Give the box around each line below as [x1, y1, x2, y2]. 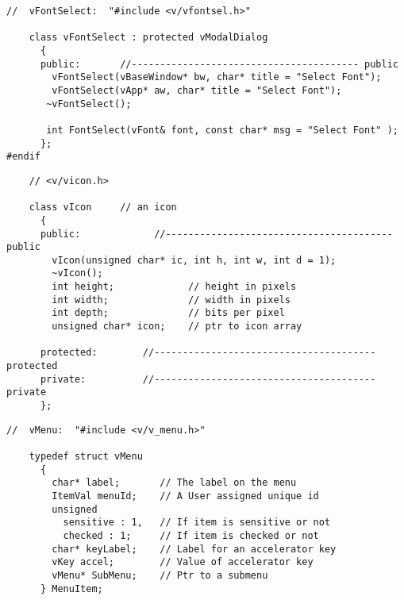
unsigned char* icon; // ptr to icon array [52, 321, 302, 333]
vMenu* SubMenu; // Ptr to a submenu [52, 569, 268, 581]
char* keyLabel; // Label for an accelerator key [52, 543, 337, 555]
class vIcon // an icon [29, 202, 177, 213]
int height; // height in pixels [52, 281, 297, 293]
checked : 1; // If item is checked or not [63, 529, 319, 541]
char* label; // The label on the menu [52, 477, 297, 489]
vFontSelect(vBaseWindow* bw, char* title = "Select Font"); [52, 71, 382, 83]
